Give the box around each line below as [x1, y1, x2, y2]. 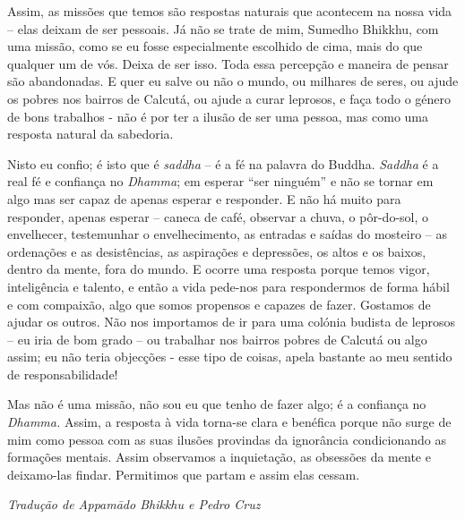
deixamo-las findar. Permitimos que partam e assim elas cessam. [7, 464, 360, 483]
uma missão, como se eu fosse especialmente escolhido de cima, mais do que [7, 37, 423, 55]
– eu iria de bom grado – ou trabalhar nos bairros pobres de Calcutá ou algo [7, 329, 427, 348]
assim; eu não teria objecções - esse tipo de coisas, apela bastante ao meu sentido [7, 347, 452, 366]
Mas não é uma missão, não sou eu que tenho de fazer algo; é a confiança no [7, 395, 426, 413]
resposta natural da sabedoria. [7, 124, 174, 143]
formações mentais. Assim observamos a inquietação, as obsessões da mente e [7, 447, 431, 466]
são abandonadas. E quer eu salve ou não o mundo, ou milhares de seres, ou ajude [7, 72, 459, 90]
